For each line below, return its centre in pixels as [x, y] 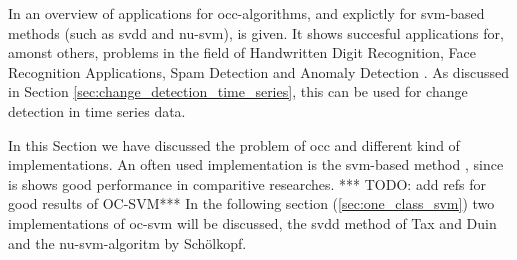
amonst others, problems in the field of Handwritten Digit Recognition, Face [242, 52]
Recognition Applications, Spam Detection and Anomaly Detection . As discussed [259, 71]
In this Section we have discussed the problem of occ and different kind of [234, 144]
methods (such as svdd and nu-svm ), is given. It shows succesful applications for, [256, 32]
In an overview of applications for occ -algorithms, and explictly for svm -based [246, 13]
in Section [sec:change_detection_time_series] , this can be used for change [238, 91]
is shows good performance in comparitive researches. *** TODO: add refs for [247, 183]
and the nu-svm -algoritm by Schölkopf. [127, 242]
